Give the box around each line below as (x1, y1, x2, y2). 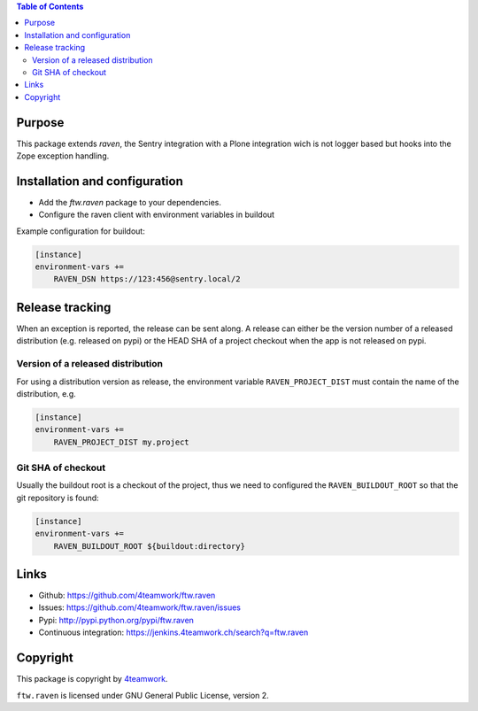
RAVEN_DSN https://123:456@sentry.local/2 (53, 274, 241, 284)
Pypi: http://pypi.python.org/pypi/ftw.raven (38, 614, 195, 625)
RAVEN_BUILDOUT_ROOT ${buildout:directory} (53, 541, 245, 551)
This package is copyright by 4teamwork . (16, 674, 168, 684)
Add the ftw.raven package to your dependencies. (38, 197, 221, 207)
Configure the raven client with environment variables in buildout (38, 209, 274, 220)
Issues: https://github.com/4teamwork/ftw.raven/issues (38, 602, 241, 613)
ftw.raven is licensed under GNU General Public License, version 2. (16, 690, 269, 700)
